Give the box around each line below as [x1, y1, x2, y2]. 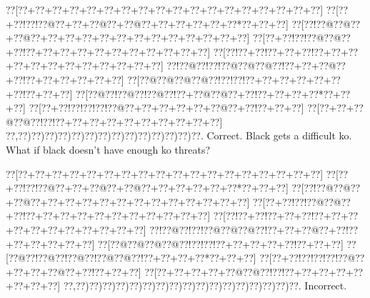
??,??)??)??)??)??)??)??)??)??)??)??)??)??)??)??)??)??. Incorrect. [63, 278, 347, 293]
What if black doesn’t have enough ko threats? [6, 141, 211, 157]
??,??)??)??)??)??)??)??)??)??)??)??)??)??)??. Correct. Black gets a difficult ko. [6, 128, 352, 143]
